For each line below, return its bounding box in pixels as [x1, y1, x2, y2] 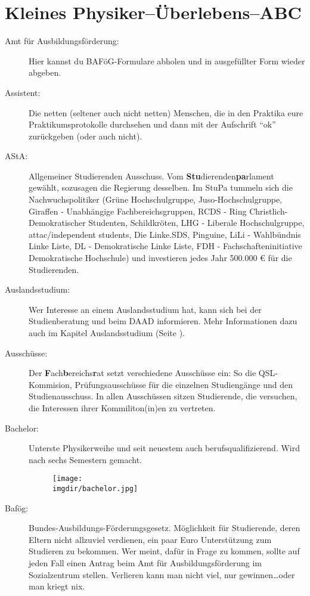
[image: [52, 474, 83, 483]
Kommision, [29, 378, 72, 390]
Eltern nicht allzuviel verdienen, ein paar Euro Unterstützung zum [29, 533, 272, 545]
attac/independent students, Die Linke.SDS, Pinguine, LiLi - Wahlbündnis [29, 228, 301, 240]
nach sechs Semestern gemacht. [29, 453, 142, 465]
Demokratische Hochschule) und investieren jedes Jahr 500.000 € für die [29, 252, 292, 264]
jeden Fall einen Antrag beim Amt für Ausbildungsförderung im [29, 557, 262, 569]
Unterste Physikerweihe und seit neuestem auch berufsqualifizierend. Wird [29, 442, 300, 454]
